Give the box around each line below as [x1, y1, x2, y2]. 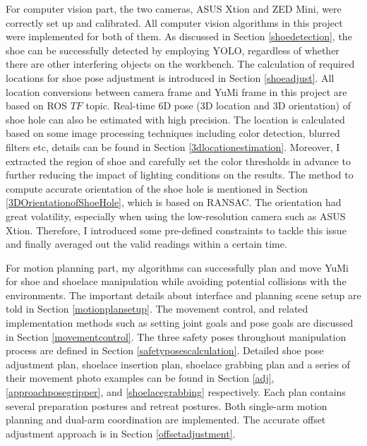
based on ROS [6, 98, 67, 113]
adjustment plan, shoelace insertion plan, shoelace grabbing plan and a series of [6, 356, 350, 371]
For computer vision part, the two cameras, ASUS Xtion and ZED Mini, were [6, 1, 342, 16]
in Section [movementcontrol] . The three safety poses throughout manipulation [6, 329, 347, 344]
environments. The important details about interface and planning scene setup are [6, 287, 361, 302]
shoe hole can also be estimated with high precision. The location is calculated [6, 111, 345, 126]
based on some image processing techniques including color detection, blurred [6, 126, 340, 140]
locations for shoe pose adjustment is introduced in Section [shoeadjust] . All [6, 70, 335, 85]
